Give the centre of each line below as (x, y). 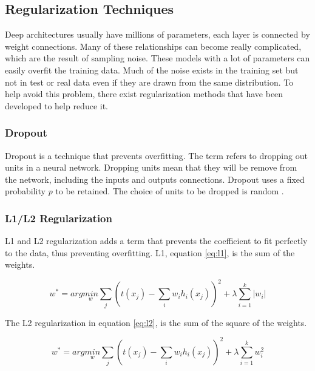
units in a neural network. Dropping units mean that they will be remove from (151, 167)
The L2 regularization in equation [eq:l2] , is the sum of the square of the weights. (156, 322)
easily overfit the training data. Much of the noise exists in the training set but (152, 70)
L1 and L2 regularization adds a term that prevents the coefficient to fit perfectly (156, 241)
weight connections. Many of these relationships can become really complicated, (153, 46)
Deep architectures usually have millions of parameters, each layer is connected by (157, 34)
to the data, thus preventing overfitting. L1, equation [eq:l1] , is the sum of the (150, 252)
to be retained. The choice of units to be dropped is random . (170, 191)
